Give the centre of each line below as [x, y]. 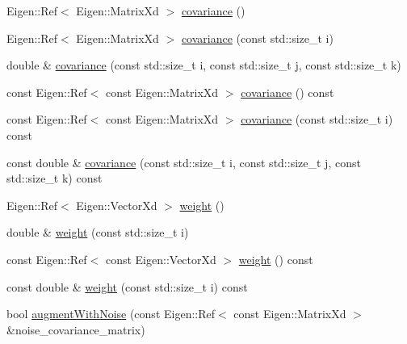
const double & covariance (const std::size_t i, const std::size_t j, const [184, 162]
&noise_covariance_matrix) [76, 329]
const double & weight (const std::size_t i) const [127, 286]
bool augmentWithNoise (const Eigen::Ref [111, 314]
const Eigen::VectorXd [161, 259]
